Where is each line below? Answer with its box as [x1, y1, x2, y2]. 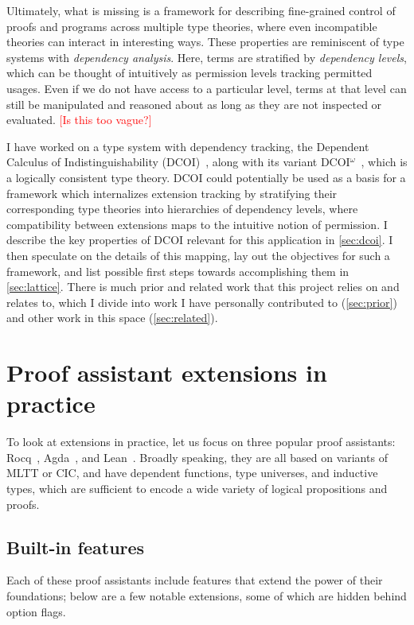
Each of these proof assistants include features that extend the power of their [6, 572, 383, 588]
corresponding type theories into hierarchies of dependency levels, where [6, 200, 358, 217]
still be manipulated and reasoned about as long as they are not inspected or [6, 95, 382, 112]
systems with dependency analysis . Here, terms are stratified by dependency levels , [6, 49, 407, 65]
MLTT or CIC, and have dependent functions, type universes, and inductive [6, 464, 378, 481]
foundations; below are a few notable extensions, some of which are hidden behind [6, 587, 407, 604]
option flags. [6, 603, 66, 619]
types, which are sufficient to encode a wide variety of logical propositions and [6, 479, 388, 496]
